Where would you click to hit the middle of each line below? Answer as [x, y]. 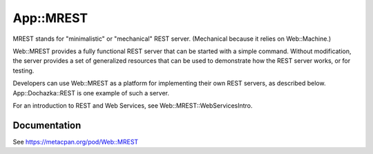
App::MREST [50, 18]
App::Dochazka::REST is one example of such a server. [91, 93]
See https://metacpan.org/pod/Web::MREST [76, 142]
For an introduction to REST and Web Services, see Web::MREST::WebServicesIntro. [133, 105]
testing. [23, 70]
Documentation [47, 125]
